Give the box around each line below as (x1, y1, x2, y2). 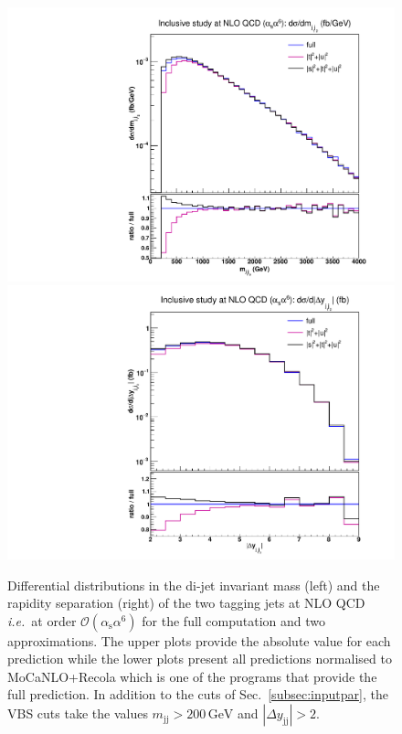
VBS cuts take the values (7, 704, 148, 723)
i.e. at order (7, 611, 77, 630)
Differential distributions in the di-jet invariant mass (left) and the (7, 575, 380, 594)
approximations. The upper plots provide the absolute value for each (7, 631, 391, 650)
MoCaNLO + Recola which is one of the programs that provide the (7, 666, 377, 686)
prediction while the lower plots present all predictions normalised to (7, 649, 392, 668)
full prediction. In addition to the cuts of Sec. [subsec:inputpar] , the (7, 685, 388, 704)
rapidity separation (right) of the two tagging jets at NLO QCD (7, 593, 365, 612)
